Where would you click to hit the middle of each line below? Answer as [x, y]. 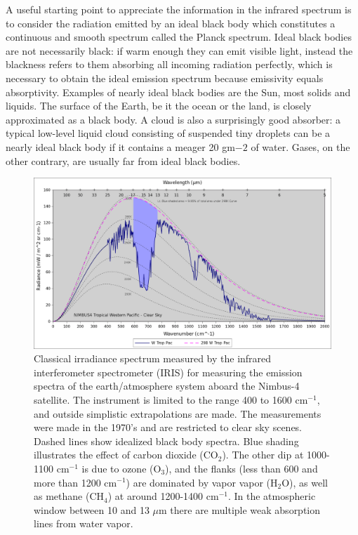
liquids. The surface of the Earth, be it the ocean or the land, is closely [159, 106]
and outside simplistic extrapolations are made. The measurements [178, 413]
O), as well [305, 482]
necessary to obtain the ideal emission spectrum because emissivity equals [165, 78]
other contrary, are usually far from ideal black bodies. [123, 160]
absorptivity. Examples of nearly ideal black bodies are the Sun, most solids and [178, 92]
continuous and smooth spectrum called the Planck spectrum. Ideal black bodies [179, 37]
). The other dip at [263, 455]
